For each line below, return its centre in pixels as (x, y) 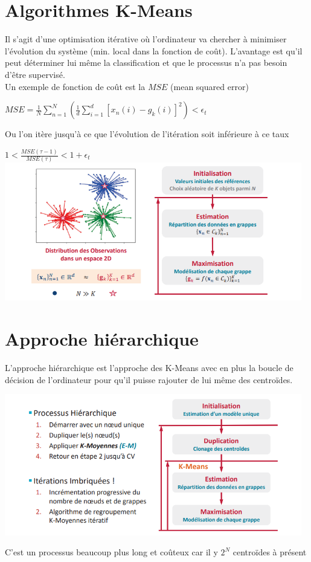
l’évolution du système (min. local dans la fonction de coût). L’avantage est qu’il (154, 50)
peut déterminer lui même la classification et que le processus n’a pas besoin (146, 63)
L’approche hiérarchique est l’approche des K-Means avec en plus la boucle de (149, 367)
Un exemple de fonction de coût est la (75, 86)
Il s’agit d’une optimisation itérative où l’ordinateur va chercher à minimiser (146, 39)
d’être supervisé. (35, 74)
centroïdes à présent (270, 552)
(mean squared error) (210, 86)
